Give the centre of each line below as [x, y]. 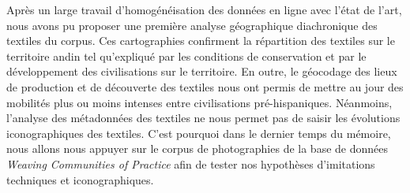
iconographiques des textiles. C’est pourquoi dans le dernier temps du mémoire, [199, 133]
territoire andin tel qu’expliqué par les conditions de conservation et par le [186, 56]
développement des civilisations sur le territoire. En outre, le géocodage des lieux [202, 71]
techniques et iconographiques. [80, 179]
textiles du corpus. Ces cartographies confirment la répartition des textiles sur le [201, 41]
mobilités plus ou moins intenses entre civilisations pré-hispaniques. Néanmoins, [199, 102]
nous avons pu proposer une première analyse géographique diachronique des [192, 25]
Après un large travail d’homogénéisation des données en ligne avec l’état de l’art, [204, 9]
